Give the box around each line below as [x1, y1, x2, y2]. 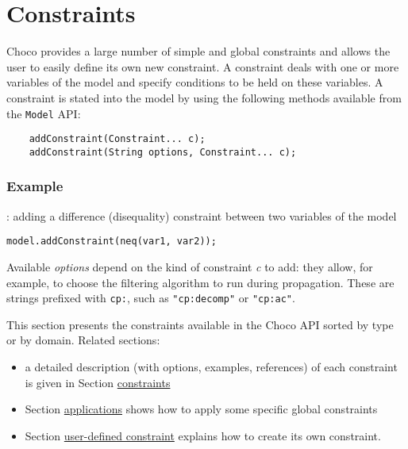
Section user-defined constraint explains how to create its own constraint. [25, 427, 381, 443]
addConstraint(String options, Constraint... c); [29, 146, 297, 158]
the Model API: [6, 105, 81, 121]
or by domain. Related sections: [6, 332, 160, 348]
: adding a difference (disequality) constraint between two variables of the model [6, 207, 397, 224]
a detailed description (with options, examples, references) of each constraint [25, 358, 398, 374]
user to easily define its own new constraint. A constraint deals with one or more [6, 58, 399, 75]
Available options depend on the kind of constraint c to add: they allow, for [6, 258, 373, 274]
